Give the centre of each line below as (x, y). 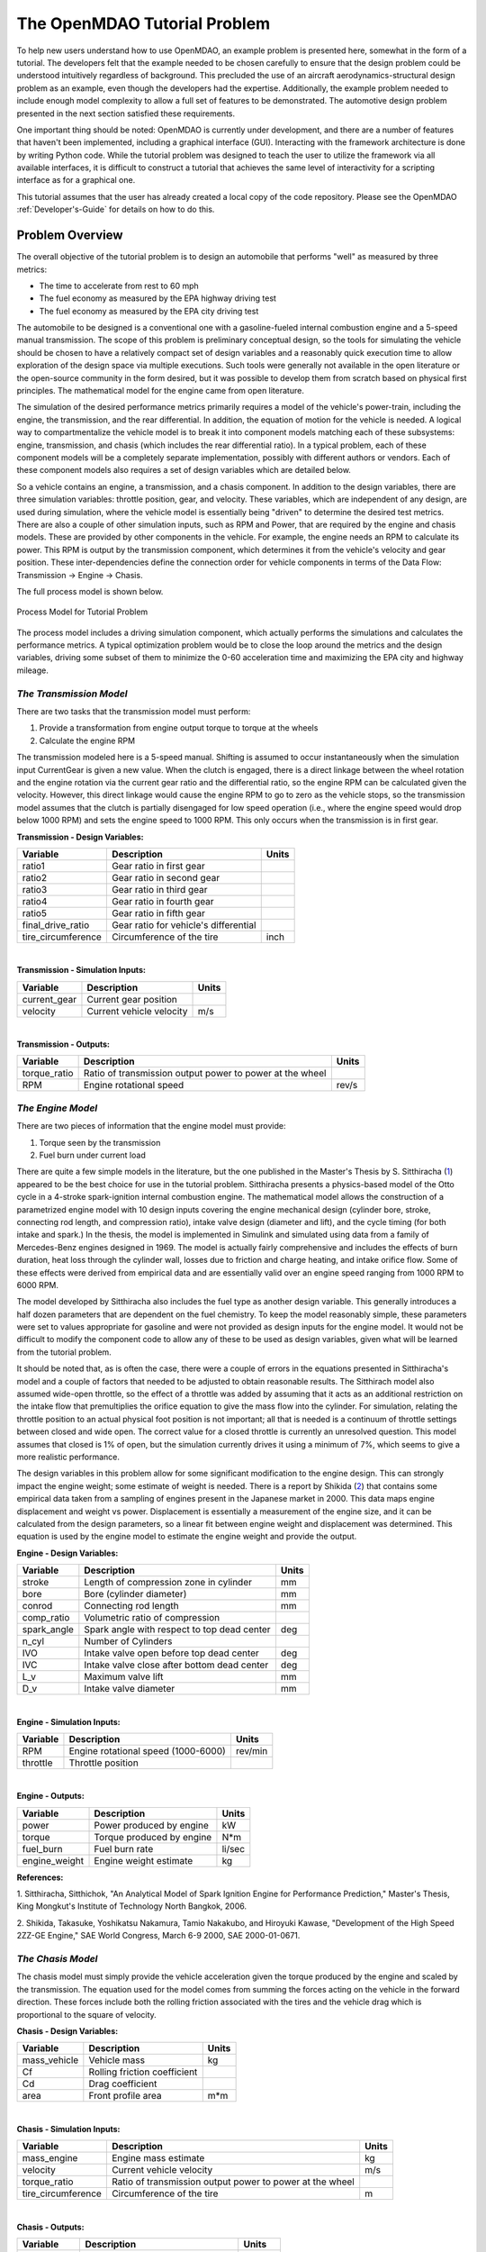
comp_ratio (46, 1618)
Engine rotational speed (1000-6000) (148, 1750)
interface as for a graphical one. (76, 180)
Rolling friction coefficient (143, 2072)
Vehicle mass (117, 2060)
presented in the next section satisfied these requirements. (126, 114)
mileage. (32, 670)
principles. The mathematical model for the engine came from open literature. (161, 391)
